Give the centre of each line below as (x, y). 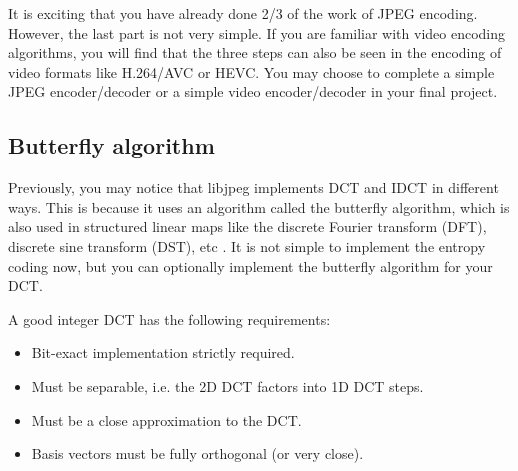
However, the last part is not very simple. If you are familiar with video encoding (257, 32)
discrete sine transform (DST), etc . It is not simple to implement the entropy (247, 245)
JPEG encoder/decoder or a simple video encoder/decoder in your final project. (253, 91)
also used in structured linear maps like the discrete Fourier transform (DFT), (247, 226)
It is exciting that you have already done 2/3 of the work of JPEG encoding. (243, 13)
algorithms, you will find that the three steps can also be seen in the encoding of (255, 52)
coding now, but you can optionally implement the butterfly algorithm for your (250, 265)
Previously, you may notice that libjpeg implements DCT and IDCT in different (253, 187)
